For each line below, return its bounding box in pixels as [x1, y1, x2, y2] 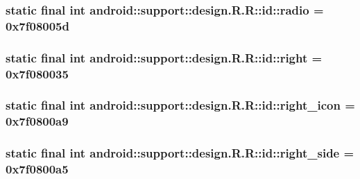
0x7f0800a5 [6, 160, 69, 178]
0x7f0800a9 [6, 112, 69, 130]
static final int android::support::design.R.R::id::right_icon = [6, 96, 355, 114]
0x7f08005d [6, 17, 69, 34]
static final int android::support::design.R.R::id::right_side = [6, 144, 354, 162]
